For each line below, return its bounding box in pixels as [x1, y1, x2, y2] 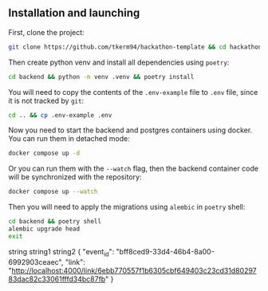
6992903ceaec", [8, 257, 64, 266]
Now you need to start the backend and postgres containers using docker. [8, 125, 253, 135]
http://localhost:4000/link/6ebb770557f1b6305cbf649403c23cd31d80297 [11, 265, 257, 275]
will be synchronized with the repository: [8, 172, 142, 182]
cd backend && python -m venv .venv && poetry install [8, 73, 195, 81]
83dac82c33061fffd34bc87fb [8, 274, 106, 284]
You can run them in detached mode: [8, 134, 130, 144]
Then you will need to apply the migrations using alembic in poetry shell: [8, 203, 246, 212]
